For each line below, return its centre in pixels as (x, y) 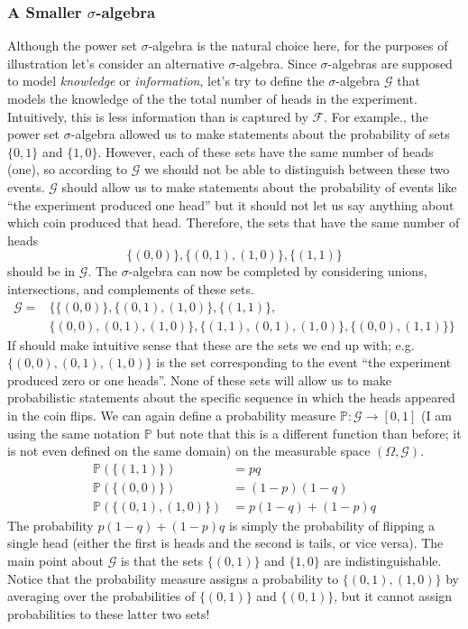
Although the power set (73, 46)
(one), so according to (68, 169)
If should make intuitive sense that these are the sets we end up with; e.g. (211, 344)
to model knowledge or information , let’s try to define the (166, 81)
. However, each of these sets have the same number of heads (266, 151)
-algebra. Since (276, 63)
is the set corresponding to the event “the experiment (304, 362)
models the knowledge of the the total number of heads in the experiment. (212, 98)
